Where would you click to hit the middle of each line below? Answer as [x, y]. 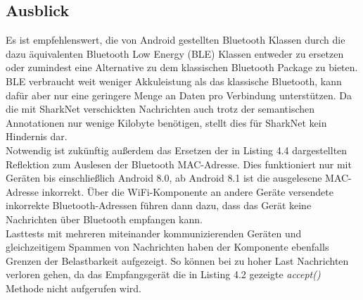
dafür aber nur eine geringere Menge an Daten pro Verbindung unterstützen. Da [179, 95]
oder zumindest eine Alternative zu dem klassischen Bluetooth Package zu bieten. [182, 67]
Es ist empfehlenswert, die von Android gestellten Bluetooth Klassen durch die [176, 40]
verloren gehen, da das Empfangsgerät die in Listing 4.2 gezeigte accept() [163, 274]
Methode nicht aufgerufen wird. [74, 288]
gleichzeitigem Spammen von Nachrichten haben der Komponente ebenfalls [167, 247]
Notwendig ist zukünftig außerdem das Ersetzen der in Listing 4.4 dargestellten [177, 150]
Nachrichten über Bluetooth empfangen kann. [104, 219]
